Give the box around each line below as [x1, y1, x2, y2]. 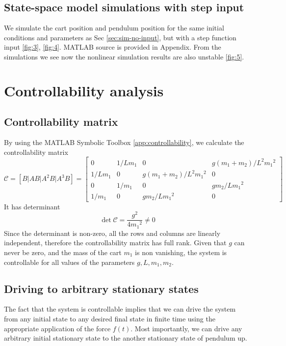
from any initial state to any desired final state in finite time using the [4, 313, 215, 323]
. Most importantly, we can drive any [130, 323, 242, 333]
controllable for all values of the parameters [4, 257, 135, 267]
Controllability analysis [4, 80, 164, 100]
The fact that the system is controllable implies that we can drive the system [4, 304, 236, 314]
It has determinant [4, 201, 60, 211]
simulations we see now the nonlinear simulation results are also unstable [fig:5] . [4, 51, 244, 61]
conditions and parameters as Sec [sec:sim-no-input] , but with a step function [4, 32, 236, 42]
